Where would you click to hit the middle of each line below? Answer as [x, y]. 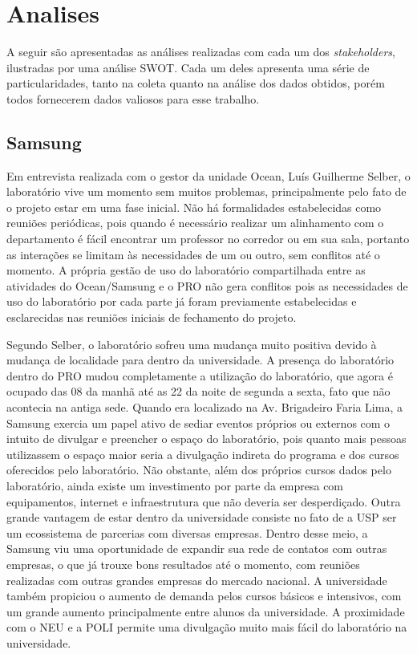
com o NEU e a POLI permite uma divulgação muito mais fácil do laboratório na [207, 627]
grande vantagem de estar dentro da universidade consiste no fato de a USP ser [202, 517]
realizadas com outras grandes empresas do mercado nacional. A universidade [197, 580]
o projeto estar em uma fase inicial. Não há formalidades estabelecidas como [194, 207]
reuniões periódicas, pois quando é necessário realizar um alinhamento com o [195, 223]
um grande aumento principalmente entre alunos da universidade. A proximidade [206, 611]
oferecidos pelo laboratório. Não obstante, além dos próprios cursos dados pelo [199, 470]
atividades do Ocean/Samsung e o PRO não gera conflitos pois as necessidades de [207, 285]
